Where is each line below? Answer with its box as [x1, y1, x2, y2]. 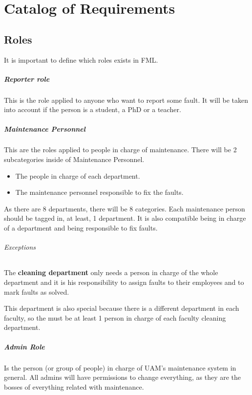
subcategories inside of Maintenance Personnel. [4, 154, 145, 164]
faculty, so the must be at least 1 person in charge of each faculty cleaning [4, 312, 226, 323]
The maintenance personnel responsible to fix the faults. [15, 187, 184, 197]
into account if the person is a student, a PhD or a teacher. [4, 104, 181, 115]
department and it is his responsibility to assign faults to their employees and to [4, 277, 244, 287]
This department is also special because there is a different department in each [4, 303, 239, 313]
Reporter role [4, 73, 50, 84]
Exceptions [4, 242, 36, 252]
